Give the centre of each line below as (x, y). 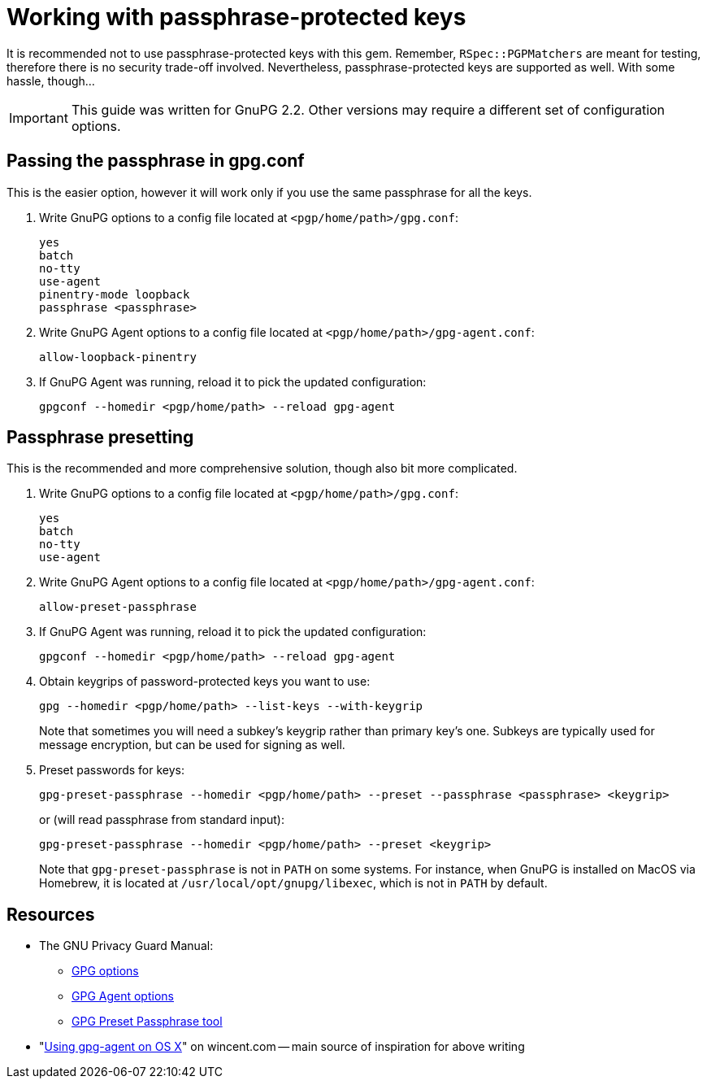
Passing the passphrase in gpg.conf (156, 161)
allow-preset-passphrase (118, 607)
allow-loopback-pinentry (118, 357)
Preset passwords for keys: (112, 770)
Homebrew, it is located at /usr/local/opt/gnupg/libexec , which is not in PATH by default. (293, 883)
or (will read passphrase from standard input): (162, 820)
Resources (51, 914)
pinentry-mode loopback (115, 294)
